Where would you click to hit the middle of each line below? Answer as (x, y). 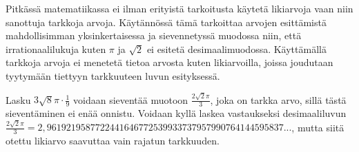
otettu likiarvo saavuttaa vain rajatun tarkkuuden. (113, 141)
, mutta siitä (318, 127)
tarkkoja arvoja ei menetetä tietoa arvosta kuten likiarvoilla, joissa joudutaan (169, 62)
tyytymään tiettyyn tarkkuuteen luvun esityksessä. (113, 75)
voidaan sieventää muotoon (131, 99)
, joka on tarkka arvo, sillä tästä (278, 99)
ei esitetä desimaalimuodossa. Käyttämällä (236, 48)
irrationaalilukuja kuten (56, 48)
